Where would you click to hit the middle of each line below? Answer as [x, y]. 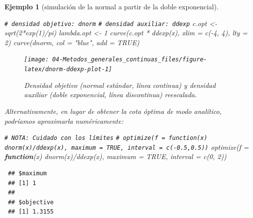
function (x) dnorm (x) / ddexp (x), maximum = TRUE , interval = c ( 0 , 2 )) [115, 156]
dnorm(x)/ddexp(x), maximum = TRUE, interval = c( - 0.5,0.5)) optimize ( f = [127, 147]
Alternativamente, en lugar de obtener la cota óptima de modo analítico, [113, 111]
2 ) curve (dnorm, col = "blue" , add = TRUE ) [72, 42]
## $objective [31, 202]
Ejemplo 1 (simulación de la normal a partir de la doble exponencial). [112, 6]
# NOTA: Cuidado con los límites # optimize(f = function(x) [106, 138]
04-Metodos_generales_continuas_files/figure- [130, 60]
